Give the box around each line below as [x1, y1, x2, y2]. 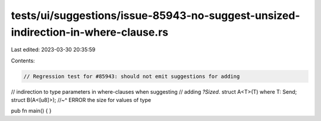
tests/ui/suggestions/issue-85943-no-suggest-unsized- [11, 9, 300, 22]
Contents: [11, 57, 35, 64]
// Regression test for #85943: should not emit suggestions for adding [23, 73, 240, 79]
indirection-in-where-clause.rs [11, 26, 169, 39]
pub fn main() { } [11, 107, 52, 114]
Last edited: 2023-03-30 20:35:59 [11, 46, 96, 53]
